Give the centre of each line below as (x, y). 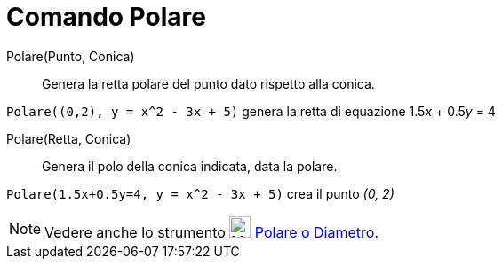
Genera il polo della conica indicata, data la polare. (190, 166)
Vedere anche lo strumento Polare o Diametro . (212, 232)
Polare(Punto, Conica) (71, 56)
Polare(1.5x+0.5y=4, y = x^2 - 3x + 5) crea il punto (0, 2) (200, 193)
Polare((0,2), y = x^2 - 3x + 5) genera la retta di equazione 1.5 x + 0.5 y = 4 (251, 111)
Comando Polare (106, 17)
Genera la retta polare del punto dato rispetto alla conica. (208, 83)
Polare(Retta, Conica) (69, 138)
